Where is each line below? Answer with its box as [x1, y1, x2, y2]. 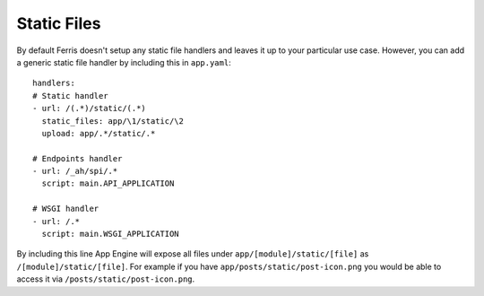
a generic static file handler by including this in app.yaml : [16, 57, 232, 67]
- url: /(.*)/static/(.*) [32, 103, 147, 114]
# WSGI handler [32, 204, 99, 214]
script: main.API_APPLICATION [41, 178, 175, 188]
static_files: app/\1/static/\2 [41, 116, 184, 126]
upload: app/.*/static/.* [41, 128, 156, 138]
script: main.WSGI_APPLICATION [41, 229, 179, 239]
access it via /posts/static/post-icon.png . [16, 274, 195, 284]
